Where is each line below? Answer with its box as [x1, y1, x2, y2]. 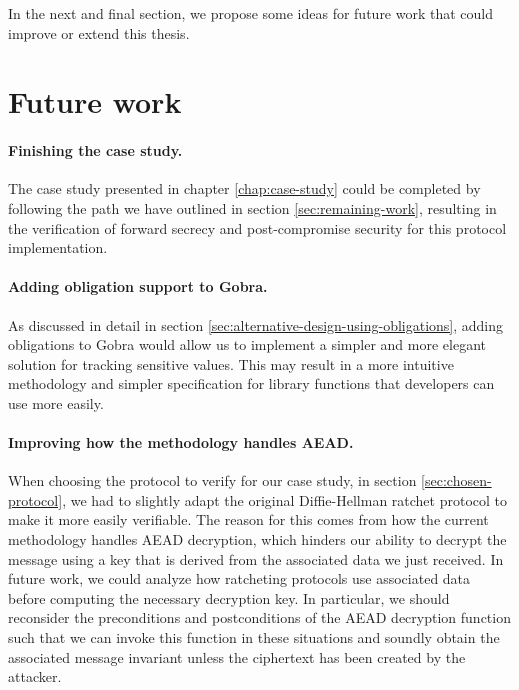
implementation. [8, 237, 108, 258]
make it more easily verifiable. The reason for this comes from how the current [8, 509, 489, 530]
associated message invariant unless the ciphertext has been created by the [8, 646, 466, 667]
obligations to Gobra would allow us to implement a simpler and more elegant [8, 334, 486, 355]
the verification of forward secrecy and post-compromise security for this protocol [8, 217, 507, 238]
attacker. [8, 666, 62, 687]
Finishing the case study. [8, 140, 183, 161]
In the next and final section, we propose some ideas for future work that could [8, 3, 494, 23]
